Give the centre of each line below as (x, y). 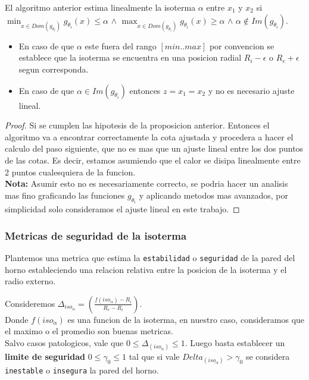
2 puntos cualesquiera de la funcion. (70, 172)
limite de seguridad (45, 357)
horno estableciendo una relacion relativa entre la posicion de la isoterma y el (146, 269)
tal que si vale (154, 357)
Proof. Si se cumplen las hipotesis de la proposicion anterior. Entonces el (137, 125)
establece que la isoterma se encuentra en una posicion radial (130, 57)
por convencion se (242, 45)
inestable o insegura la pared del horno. (82, 370)
